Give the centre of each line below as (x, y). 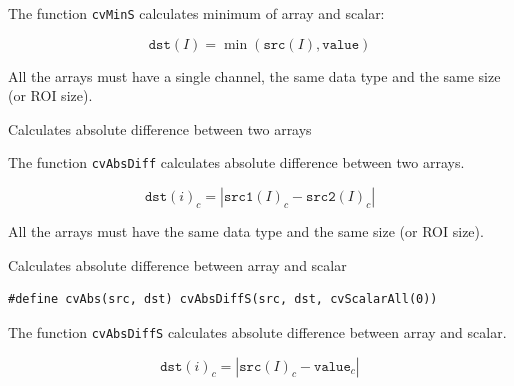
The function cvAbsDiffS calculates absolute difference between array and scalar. (257, 331)
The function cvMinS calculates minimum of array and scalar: (196, 13)
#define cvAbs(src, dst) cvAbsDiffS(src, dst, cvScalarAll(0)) (223, 299)
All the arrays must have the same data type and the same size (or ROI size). (246, 231)
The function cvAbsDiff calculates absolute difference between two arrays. (236, 162)
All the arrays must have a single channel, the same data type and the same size (254, 75)
